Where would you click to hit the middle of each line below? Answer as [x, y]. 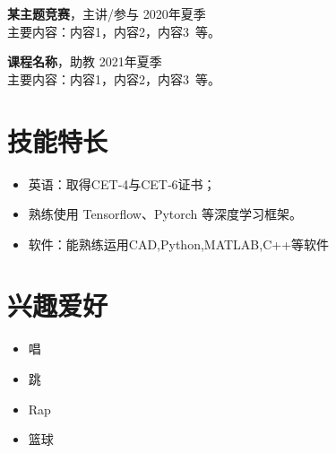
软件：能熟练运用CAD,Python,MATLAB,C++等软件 [179, 244]
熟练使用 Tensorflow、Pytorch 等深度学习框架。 [165, 214]
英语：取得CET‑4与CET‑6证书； [122, 183]
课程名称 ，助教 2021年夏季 [85, 61]
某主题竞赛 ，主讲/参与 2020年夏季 [107, 13]
